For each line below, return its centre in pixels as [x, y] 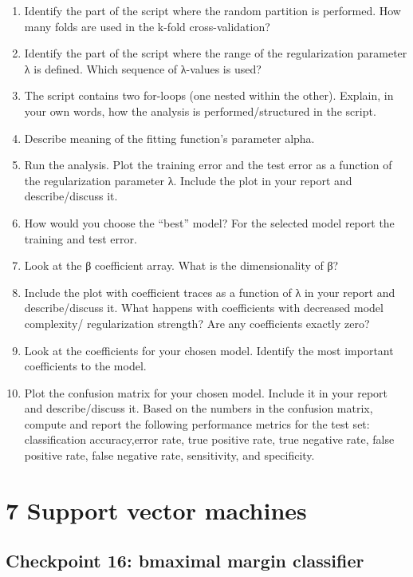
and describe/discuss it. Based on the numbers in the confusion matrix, [199, 408]
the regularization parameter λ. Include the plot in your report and [188, 180]
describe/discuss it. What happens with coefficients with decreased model [204, 308]
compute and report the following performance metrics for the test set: [197, 423]
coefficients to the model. [85, 366]
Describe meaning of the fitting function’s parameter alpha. [169, 138]
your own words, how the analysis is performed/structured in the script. [200, 111]
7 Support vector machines [156, 510]
